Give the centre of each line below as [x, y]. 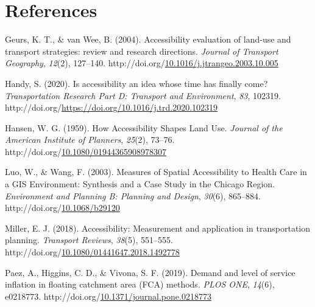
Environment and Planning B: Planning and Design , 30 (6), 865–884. [133, 195]
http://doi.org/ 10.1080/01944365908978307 [86, 151]
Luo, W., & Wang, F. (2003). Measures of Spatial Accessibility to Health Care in [156, 172]
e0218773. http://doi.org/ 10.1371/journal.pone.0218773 [108, 296]
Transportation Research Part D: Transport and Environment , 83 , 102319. [143, 95]
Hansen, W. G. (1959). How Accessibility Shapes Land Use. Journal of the [144, 127]
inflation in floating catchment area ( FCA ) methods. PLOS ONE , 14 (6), [140, 284]
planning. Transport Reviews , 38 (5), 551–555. [89, 240]
